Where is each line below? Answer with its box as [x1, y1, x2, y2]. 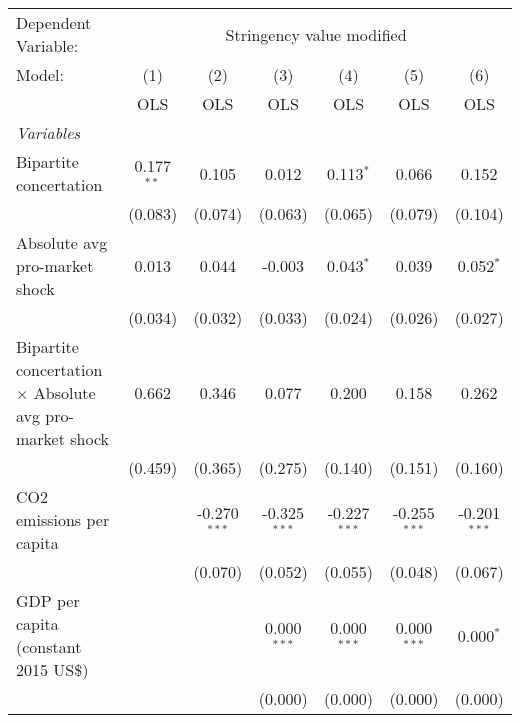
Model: [16, 63, 65, 86]
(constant [16, 635, 82, 658]
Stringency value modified [225, 22, 407, 46]
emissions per [16, 508, 110, 531]
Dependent [16, 11, 92, 34]
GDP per [16, 589, 80, 612]
